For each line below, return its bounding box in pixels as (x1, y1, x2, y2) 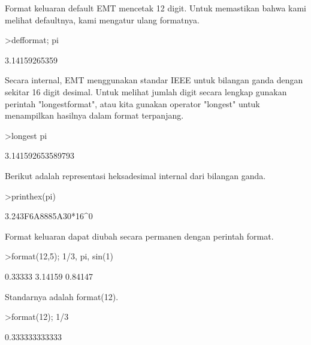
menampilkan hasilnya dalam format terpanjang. (5, 109, 184, 122)
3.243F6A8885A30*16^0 (5, 210, 93, 222)
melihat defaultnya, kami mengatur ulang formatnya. (5, 13, 200, 26)
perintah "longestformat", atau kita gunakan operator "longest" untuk (5, 97, 260, 110)
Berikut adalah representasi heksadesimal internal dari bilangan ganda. (5, 169, 266, 181)
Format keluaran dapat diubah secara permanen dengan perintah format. (5, 229, 274, 242)
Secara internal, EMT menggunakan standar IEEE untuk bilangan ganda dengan (5, 74, 303, 86)
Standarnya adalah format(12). (5, 290, 119, 302)
